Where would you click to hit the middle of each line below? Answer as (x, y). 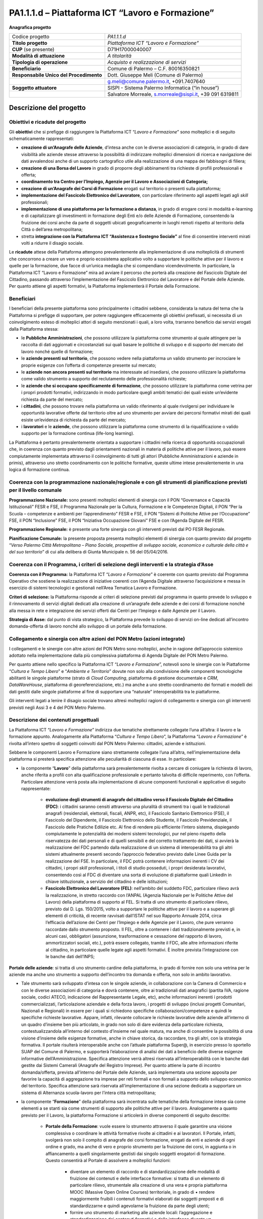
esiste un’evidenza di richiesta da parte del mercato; (74, 420)
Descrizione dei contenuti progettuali (54, 720)
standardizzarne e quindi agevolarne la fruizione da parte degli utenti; (140, 1206)
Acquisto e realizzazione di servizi (147, 62)
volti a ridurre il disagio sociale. (52, 243)
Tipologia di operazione (40, 62)
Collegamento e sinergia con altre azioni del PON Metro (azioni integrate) (97, 639)
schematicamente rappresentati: (41, 138)
